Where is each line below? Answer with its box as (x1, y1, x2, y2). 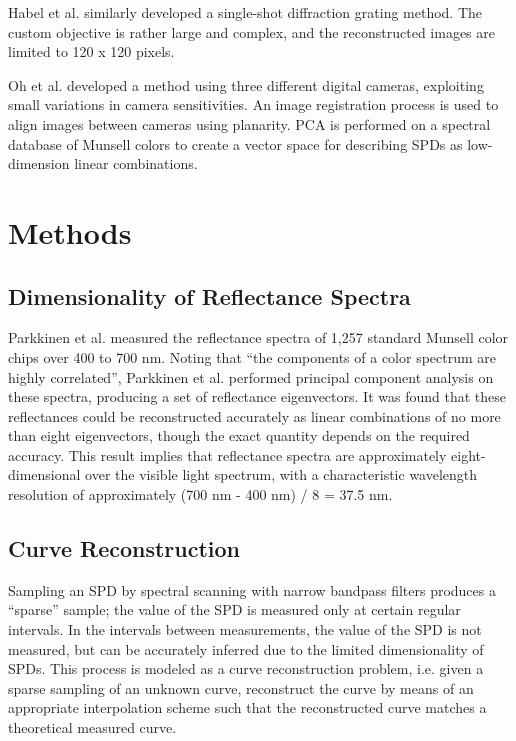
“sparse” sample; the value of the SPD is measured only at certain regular (8, 599, 461, 620)
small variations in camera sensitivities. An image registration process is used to (8, 94, 499, 115)
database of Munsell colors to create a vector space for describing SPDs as (8, 133, 463, 154)
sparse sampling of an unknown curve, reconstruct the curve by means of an (8, 677, 474, 698)
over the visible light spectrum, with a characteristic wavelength (85, 464, 478, 485)
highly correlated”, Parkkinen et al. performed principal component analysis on (8, 366, 494, 387)
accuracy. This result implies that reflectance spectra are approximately (8, 444, 447, 465)
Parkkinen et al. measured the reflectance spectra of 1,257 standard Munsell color (8, 327, 509, 348)
